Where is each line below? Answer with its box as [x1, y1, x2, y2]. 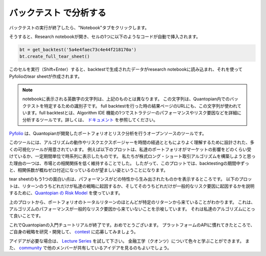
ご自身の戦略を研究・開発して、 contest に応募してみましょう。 [9, 229, 138, 235]
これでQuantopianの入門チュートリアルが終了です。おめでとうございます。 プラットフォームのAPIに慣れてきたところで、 [9, 222, 255, 228]
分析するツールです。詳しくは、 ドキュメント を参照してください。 [22, 116, 158, 123]
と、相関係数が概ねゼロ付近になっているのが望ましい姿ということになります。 [9, 167, 168, 173]
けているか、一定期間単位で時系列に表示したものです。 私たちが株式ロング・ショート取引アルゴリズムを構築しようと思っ [9, 153, 256, 159]
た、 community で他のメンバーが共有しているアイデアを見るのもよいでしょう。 [9, 245, 172, 251]
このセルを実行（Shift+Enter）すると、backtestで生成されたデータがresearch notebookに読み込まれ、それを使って [9, 67, 243, 73]
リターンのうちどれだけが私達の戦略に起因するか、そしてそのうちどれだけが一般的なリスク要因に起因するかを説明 [22, 183, 255, 189]
